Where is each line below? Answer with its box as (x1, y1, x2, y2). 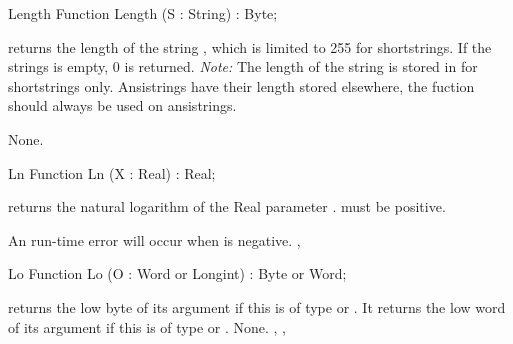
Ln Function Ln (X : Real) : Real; (8, 162, 216, 183)
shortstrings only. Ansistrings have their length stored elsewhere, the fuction (8, 75, 475, 96)
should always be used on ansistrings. (8, 95, 237, 116)
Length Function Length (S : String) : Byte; (8, 3, 278, 23)
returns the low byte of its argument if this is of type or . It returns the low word (8, 296, 506, 317)
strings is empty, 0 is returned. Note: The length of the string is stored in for (8, 56, 478, 77)
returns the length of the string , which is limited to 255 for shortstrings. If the (8, 36, 492, 57)
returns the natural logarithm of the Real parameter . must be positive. (8, 196, 446, 217)
